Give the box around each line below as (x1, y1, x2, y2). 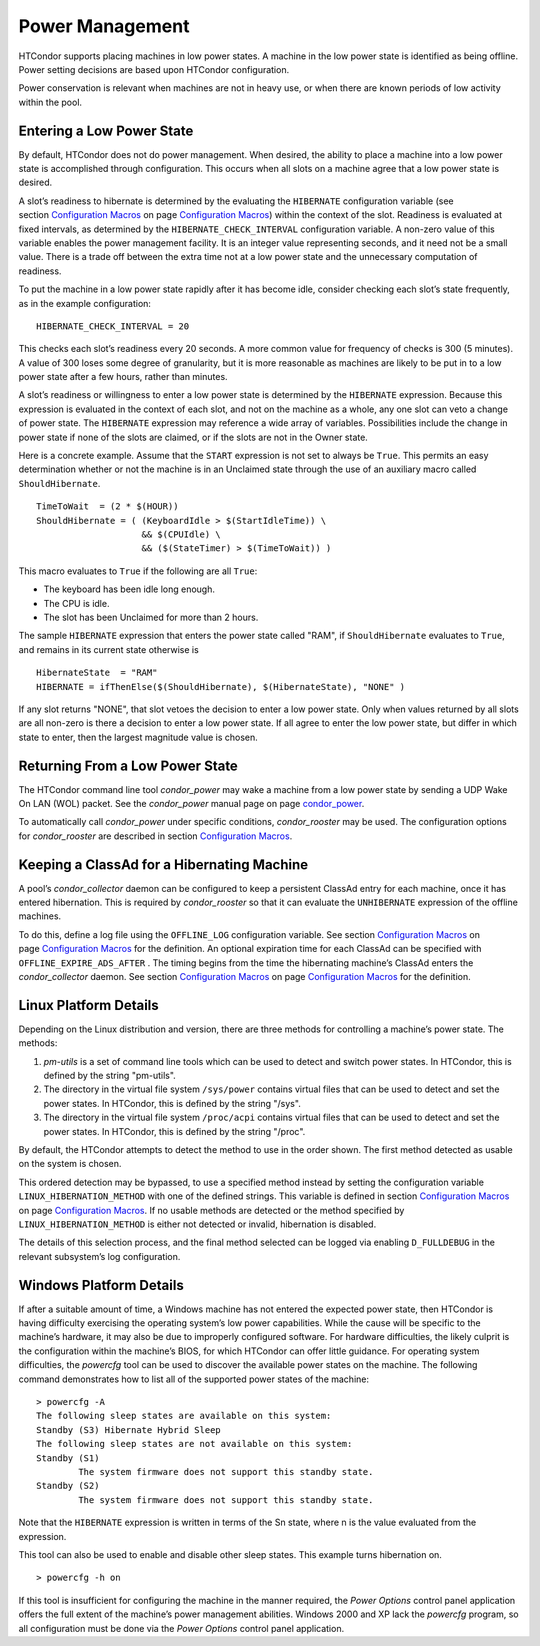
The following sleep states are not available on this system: (36, 1438, 353, 1450)
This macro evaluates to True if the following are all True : (18, 565, 258, 577)
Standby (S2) (36, 1480, 100, 1492)
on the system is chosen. (18, 1158, 122, 1170)
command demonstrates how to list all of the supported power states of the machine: (18, 1373, 370, 1385)
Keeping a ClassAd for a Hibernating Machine (18, 856, 309, 873)
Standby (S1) (36, 1452, 100, 1464)
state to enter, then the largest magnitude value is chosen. (18, 731, 259, 743)
